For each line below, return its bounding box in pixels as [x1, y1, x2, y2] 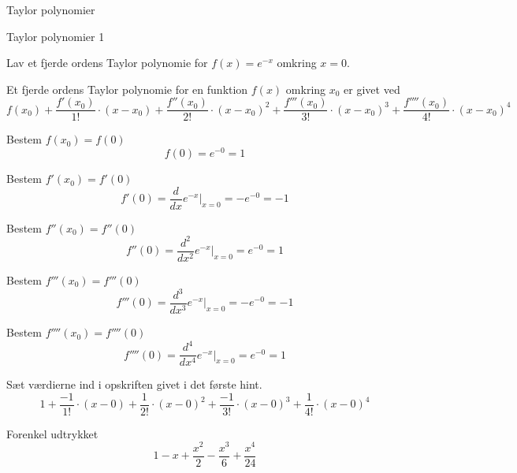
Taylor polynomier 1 [6, 28, 105, 44]
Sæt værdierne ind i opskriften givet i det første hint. [6, 376, 262, 393]
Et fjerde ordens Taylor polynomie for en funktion [6, 80, 248, 97]
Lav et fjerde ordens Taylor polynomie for [6, 54, 208, 71]
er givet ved [344, 80, 400, 97]
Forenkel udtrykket [6, 425, 99, 441]
